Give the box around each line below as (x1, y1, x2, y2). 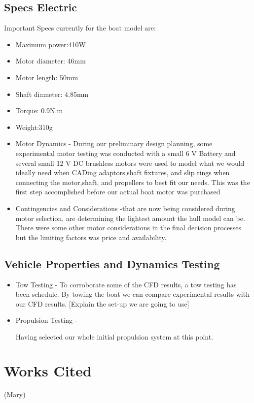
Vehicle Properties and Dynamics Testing (4, 256, 220, 271)
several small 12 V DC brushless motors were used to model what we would (15, 157, 245, 168)
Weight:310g (15, 122, 53, 132)
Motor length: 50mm (15, 72, 78, 82)
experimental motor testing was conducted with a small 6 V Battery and (15, 148, 236, 158)
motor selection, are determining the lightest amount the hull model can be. (15, 213, 245, 223)
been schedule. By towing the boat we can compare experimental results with (15, 289, 250, 299)
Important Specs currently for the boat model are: (4, 23, 156, 33)
